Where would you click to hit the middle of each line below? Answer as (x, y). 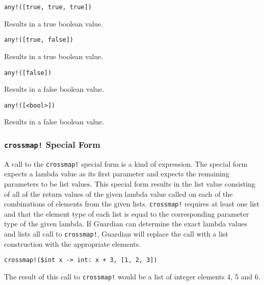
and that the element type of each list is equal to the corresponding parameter (127, 213)
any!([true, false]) (39, 40)
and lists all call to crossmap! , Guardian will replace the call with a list (116, 234)
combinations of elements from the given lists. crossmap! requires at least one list (132, 204)
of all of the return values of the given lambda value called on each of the (118, 193)
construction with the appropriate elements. (73, 243)
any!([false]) (28, 73)
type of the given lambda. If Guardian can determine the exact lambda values (126, 224)
